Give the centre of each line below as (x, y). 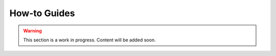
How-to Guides (42, 13)
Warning (32, 31)
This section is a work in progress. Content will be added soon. (89, 40)
